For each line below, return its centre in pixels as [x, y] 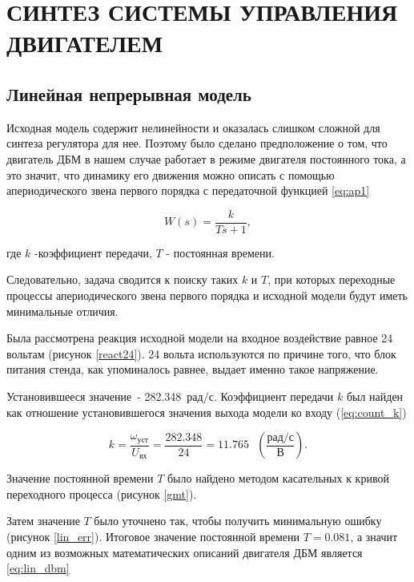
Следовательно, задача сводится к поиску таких [123, 279]
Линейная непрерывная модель [129, 93]
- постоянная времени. [220, 252]
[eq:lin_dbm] [38, 568]
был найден [375, 396]
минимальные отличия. [62, 311]
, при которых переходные [332, 279]
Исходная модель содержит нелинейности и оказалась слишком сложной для [193, 127]
